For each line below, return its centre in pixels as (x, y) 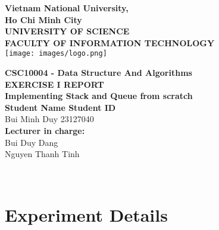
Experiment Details (86, 214)
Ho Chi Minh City (43, 19)
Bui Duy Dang (32, 142)
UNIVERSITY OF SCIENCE (67, 31)
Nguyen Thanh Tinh (42, 154)
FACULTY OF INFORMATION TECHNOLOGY (110, 42)
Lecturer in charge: (45, 130)
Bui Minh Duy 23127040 (49, 119)
